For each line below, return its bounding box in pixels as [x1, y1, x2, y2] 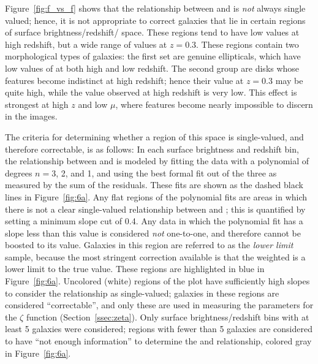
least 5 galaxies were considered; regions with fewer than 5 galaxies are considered [5, 322, 312, 335]
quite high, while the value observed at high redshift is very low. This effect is [5, 86, 297, 99]
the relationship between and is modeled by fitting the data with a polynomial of [5, 154, 309, 167]
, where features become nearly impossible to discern [115, 97, 313, 110]
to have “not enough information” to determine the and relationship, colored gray [5, 335, 312, 347]
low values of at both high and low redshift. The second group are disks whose [5, 61, 300, 74]
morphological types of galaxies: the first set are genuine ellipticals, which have [5, 50, 301, 63]
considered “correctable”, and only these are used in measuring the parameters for [5, 298, 314, 311]
